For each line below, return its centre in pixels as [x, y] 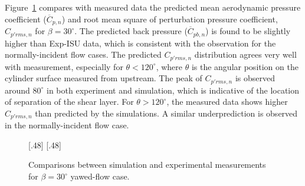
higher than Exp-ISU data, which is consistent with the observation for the [140, 43]
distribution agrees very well [245, 54]
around [17, 90]
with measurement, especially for [64, 66]
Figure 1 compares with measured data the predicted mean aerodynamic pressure [153, 7]
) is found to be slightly [248, 31]
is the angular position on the [245, 66]
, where [169, 66]
